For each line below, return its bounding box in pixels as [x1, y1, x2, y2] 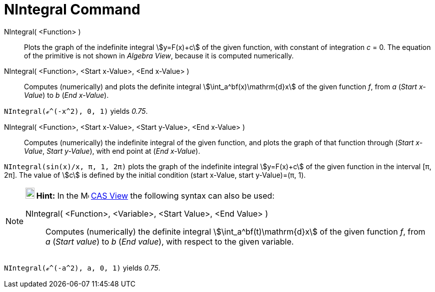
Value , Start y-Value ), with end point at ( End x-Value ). [24, 146, 200, 155]
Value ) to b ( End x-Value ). [24, 90, 109, 99]
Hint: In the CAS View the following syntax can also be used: [36, 190, 275, 201]
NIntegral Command [4, 1, 140, 18]
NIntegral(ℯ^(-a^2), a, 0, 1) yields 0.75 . [4, 263, 161, 272]
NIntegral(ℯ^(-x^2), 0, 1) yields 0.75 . [4, 106, 148, 115]
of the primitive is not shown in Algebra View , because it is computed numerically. [24, 51, 294, 60]
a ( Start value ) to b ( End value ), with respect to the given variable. [45, 236, 294, 247]
